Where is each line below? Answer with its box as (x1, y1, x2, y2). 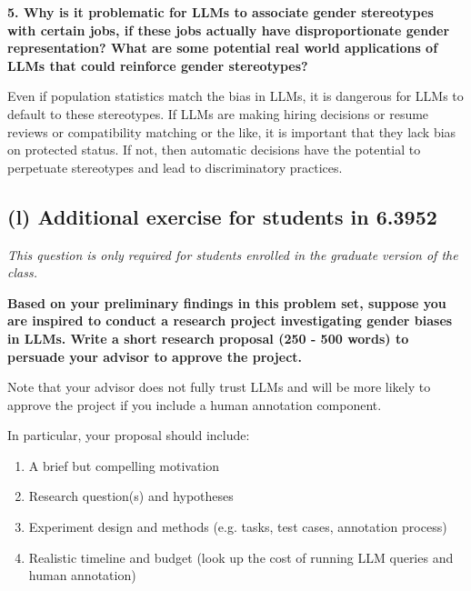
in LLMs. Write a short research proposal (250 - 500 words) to (7, 328, 409, 347)
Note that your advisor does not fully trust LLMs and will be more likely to (7, 377, 431, 396)
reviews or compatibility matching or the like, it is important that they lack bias (7, 122, 456, 141)
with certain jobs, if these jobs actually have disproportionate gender (7, 20, 450, 39)
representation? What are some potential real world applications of (7, 38, 438, 57)
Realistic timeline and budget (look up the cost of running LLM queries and (28, 547, 454, 566)
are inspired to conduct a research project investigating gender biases (7, 311, 453, 330)
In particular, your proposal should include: (7, 426, 250, 445)
